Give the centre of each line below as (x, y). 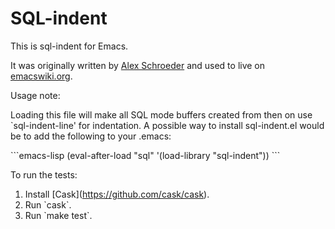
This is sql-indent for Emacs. (69, 46)
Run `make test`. (58, 215)
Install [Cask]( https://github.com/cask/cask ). (117, 194)
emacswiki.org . (41, 76)
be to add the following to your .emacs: (91, 136)
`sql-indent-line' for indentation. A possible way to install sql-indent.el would (167, 125)
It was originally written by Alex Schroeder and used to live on (138, 65)
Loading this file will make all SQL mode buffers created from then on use (161, 114)
